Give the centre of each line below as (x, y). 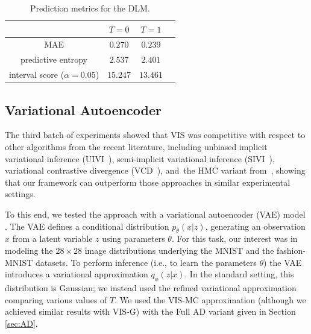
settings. (20, 194)
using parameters (134, 238)
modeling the (29, 250)
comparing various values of (56, 299)
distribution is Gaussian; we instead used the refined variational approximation (151, 287)
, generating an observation (255, 226)
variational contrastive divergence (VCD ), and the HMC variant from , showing (155, 170)
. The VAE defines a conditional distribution (87, 226)
